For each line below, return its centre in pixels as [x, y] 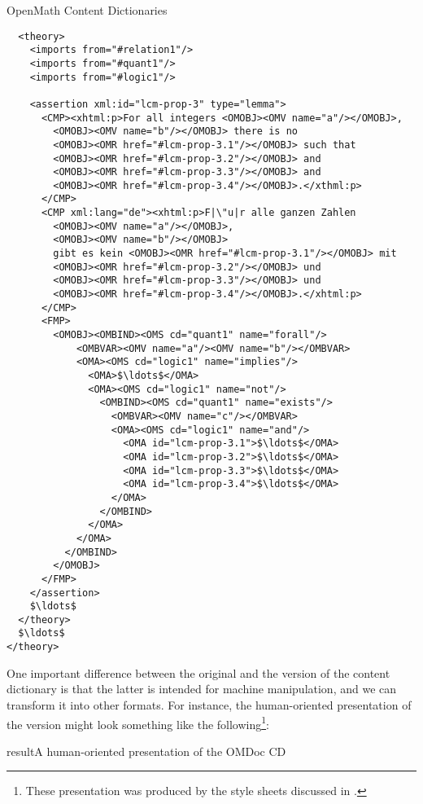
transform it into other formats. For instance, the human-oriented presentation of [209, 704]
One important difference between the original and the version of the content [198, 672]
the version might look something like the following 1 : [138, 723]
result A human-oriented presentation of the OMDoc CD [146, 751]
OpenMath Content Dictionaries [87, 10]
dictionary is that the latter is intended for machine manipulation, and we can [202, 689]
